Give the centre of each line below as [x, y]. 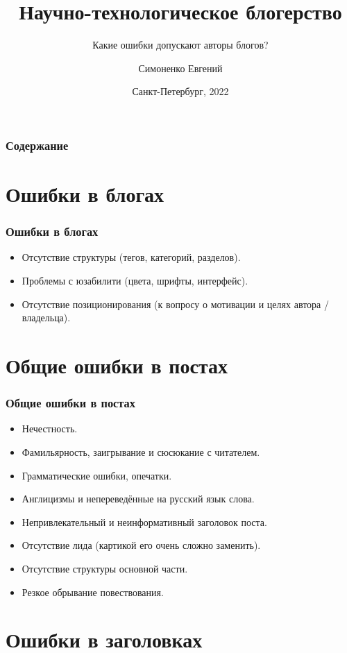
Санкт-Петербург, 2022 [180, 91]
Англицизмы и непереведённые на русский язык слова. [138, 499]
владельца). [46, 317]
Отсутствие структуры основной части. [105, 568]
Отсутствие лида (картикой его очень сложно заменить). [141, 545]
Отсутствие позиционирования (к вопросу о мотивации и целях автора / [175, 304]
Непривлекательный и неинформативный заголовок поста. [144, 521]
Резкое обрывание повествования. [93, 592]
